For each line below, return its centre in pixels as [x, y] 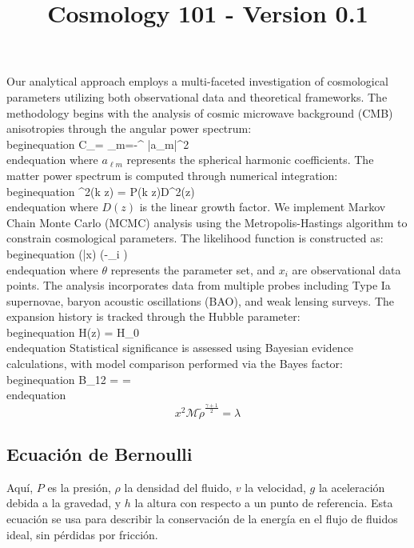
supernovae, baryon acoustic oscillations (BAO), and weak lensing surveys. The [200, 300]
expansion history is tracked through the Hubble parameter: [153, 316]
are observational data [346, 269]
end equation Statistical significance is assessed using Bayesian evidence [180, 348]
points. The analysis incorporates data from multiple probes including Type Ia [199, 285]
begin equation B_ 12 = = [69, 379]
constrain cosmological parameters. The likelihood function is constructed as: [195, 238]
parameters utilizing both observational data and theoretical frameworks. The [197, 96]
